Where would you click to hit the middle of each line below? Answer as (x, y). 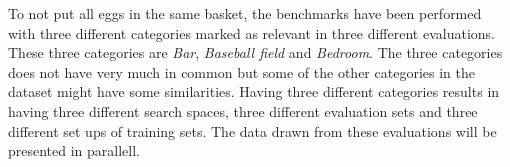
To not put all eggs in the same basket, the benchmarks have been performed (245, 13)
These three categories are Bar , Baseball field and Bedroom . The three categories (255, 52)
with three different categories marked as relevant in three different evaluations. (251, 32)
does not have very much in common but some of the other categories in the (241, 71)
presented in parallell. (74, 150)
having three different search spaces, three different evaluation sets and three (243, 110)
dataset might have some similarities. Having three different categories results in (254, 91)
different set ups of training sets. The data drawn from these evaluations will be (252, 130)
